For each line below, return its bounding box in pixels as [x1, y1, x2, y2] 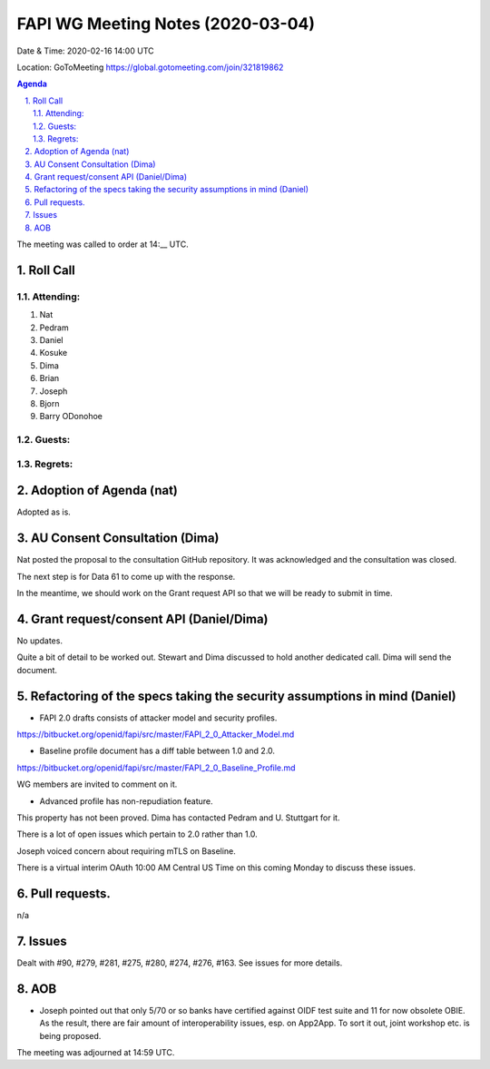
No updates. [16, 635, 64, 646]
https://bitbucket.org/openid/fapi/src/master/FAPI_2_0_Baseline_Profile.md [16, 762, 296, 773]
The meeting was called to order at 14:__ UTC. [16, 239, 190, 250]
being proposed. [39, 1030, 102, 1041]
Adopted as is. [16, 506, 72, 517]
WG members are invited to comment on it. [16, 779, 178, 789]
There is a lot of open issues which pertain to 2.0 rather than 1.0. [16, 829, 258, 839]
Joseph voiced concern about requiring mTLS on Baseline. [16, 845, 236, 857]
